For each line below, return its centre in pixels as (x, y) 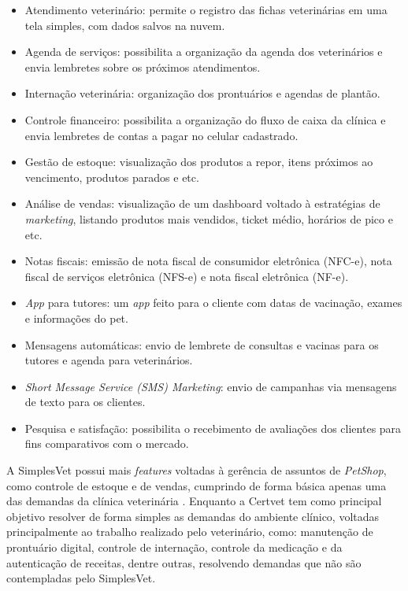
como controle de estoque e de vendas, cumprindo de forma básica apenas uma (197, 485)
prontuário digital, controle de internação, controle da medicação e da (174, 547)
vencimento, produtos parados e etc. (112, 177)
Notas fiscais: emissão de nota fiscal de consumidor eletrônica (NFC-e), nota (208, 261)
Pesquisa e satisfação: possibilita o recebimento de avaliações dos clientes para (213, 428)
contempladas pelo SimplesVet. (81, 578)
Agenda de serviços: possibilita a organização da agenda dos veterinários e (204, 52)
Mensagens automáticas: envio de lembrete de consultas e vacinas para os (202, 344)
